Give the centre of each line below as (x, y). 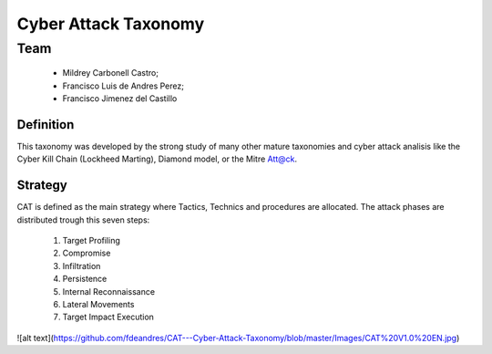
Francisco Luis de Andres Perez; (123, 86)
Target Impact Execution (108, 317)
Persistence (85, 279)
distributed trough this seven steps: (83, 220)
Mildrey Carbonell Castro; (111, 73)
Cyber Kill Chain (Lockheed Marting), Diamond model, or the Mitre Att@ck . (157, 159)
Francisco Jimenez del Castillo (120, 98)
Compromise (87, 253)
